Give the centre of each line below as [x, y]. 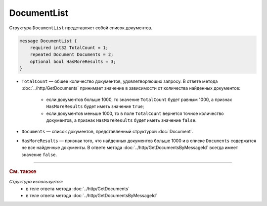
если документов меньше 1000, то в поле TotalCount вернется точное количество [135, 113]
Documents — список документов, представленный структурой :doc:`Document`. [108, 132]
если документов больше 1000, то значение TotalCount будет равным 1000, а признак [139, 100]
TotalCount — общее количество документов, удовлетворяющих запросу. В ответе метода [120, 81]
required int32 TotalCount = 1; [69, 48]
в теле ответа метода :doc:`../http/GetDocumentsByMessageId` [92, 196]
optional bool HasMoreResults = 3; [73, 61]
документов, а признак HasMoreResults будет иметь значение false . [121, 120]
